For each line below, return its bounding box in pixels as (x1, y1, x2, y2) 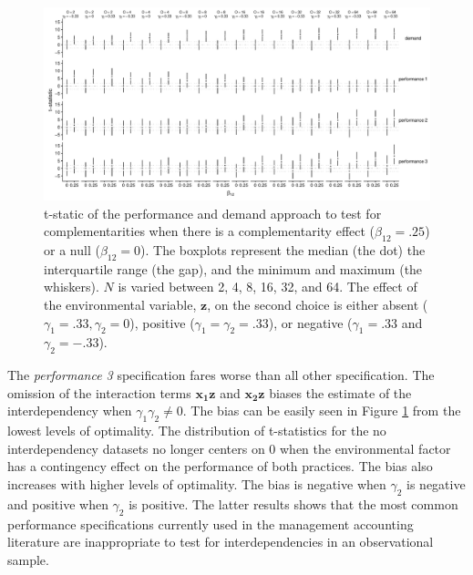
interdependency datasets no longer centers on (7, 438, 265, 457)
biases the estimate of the (269, 383, 412, 402)
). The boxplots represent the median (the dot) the (140, 240, 426, 259)
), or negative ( (268, 313, 353, 332)
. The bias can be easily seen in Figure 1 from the (182, 401, 461, 420)
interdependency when (7, 401, 132, 420)
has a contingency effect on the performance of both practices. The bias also (7, 457, 433, 476)
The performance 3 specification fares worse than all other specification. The (7, 365, 435, 385)
